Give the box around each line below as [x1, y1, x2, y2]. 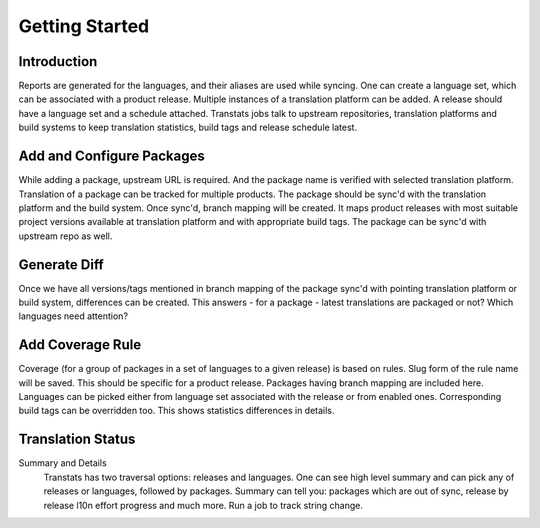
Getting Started [18, 15, 150, 37]
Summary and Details [18, 457, 107, 469]
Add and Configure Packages [18, 148, 205, 165]
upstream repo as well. [18, 230, 113, 242]
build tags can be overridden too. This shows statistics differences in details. [18, 405, 335, 417]
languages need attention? [18, 310, 129, 322]
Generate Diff [18, 256, 104, 273]
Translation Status [18, 431, 136, 448]
